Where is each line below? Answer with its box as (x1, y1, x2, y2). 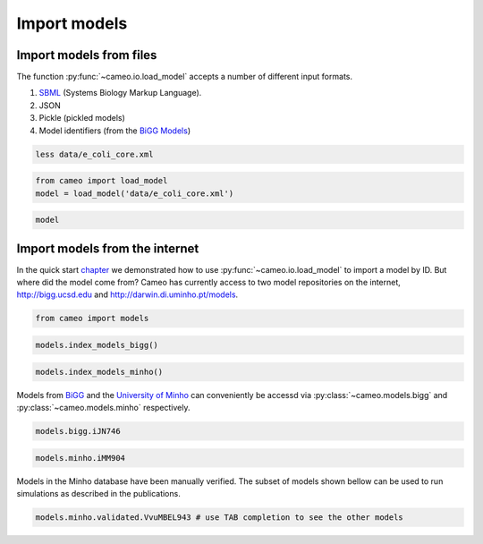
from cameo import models (35, 313, 149, 324)
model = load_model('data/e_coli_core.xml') (35, 188, 234, 199)
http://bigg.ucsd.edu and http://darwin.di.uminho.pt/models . (16, 289, 239, 300)
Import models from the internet (16, 241, 199, 256)
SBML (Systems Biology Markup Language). (38, 88, 202, 98)
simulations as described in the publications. (16, 488, 181, 498)
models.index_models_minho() (35, 367, 164, 377)
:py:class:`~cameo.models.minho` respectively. (16, 402, 191, 412)
